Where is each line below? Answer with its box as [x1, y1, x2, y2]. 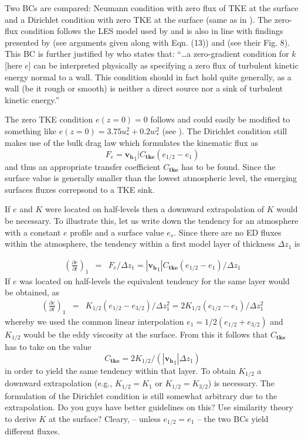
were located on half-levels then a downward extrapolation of [45, 203, 265, 215]
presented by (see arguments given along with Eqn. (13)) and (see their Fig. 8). [5, 36, 290, 48]
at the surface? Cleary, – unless [48, 412, 161, 424]
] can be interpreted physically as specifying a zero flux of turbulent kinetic [28, 59, 299, 71]
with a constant [5, 226, 61, 238]
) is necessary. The [208, 377, 274, 389]
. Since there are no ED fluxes [174, 226, 282, 238]
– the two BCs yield [197, 412, 269, 424]
